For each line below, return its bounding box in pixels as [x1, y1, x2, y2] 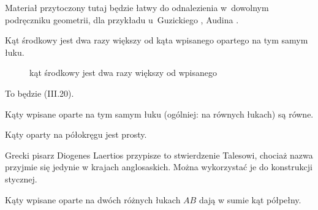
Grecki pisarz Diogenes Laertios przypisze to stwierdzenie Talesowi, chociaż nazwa [5, 148, 313, 161]
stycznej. [5, 172, 37, 185]
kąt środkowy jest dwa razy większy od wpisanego [29, 66, 218, 79]
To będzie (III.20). [5, 86, 74, 99]
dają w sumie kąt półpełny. [199, 193, 301, 206]
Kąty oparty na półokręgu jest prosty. [5, 128, 147, 141]
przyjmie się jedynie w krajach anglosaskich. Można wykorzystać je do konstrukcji [5, 160, 312, 173]
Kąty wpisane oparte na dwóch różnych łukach [5, 193, 181, 206]
